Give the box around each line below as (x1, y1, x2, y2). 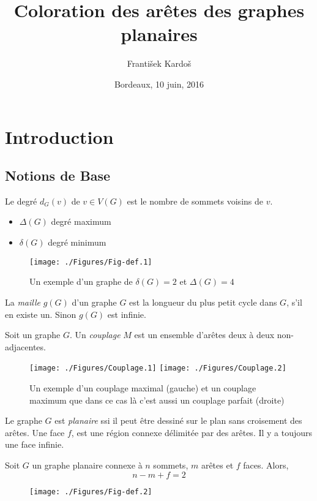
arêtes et (201, 458, 234, 471)
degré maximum (51, 215, 111, 228)
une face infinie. (5, 438, 64, 451)
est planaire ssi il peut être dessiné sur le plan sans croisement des (54, 414, 302, 427)
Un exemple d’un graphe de (29, 275, 133, 288)
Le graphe (5, 414, 42, 427)
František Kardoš (127, 57, 192, 70)
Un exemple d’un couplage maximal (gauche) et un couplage (29, 381, 256, 394)
